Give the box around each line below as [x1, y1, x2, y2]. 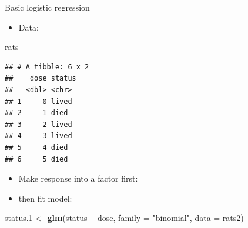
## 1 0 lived [5, 97, 72, 106]
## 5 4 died [5, 143, 68, 152]
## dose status [5, 74, 76, 83]
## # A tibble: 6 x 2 [5, 62, 89, 71]
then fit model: [18, 192, 72, 204]
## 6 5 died [5, 155, 68, 163]
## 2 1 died [5, 109, 68, 118]
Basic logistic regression [5, 1, 90, 13]
